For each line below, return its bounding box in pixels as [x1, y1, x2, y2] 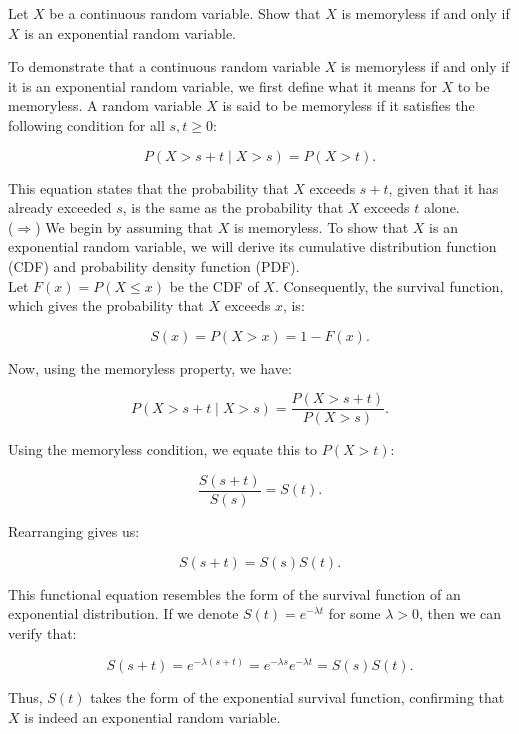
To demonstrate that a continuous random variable [8, 56, 321, 77]
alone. [423, 197, 460, 218]
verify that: [8, 622, 77, 643]
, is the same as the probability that [122, 197, 344, 218]
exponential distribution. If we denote [8, 603, 239, 624]
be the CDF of [169, 275, 259, 296]
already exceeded [8, 197, 112, 218]
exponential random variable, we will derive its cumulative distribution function [8, 236, 497, 257]
